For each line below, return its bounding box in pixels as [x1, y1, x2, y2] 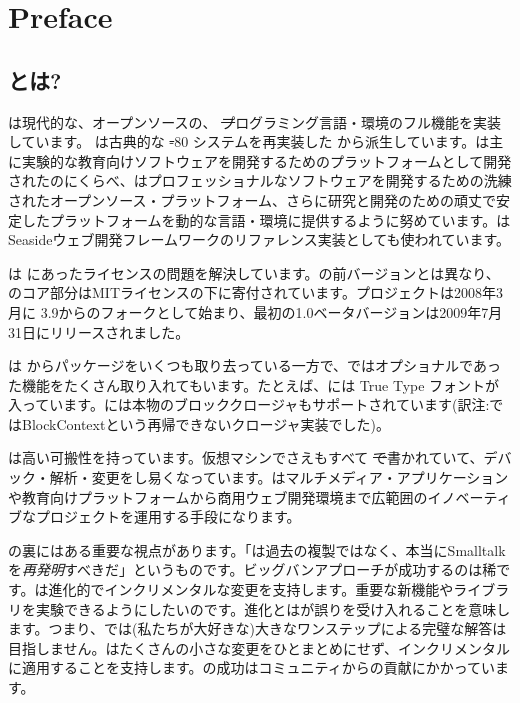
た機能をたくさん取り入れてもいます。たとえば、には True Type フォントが [8, 374, 500, 395]
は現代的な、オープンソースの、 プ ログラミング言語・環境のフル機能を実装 [8, 111, 502, 132]
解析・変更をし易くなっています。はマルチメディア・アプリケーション [49, 467, 509, 488]
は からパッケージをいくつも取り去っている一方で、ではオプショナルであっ [8, 355, 501, 376]
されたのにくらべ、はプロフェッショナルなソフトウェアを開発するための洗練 [8, 170, 512, 191]
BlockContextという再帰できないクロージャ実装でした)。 [21, 413, 390, 434]
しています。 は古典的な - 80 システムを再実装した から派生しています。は [8, 131, 490, 152]
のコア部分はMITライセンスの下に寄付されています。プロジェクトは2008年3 [8, 282, 503, 303]
